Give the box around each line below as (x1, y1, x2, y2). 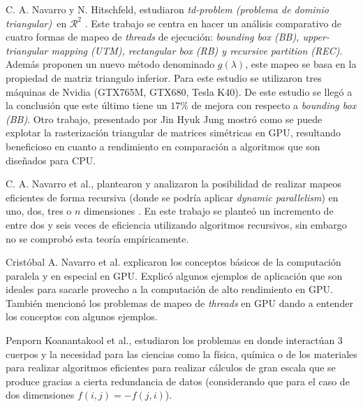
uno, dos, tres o (6, 203, 72, 218)
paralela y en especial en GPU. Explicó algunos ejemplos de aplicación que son (6, 268, 343, 283)
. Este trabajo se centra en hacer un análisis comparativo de (84, 15, 342, 30)
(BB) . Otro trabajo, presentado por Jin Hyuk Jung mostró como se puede (6, 111, 323, 126)
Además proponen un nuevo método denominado (6, 57, 215, 71)
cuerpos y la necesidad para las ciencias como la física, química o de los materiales (6, 346, 357, 361)
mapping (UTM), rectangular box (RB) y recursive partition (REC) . (51, 43, 343, 57)
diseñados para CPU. (6, 152, 96, 167)
